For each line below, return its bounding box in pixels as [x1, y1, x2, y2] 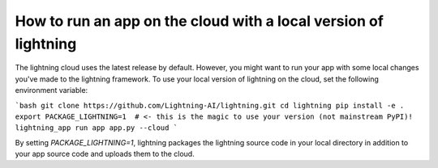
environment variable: [15, 86, 88, 95]
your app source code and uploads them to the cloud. [15, 149, 195, 159]
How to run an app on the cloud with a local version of [15, 12, 384, 30]
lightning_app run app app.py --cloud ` [15, 124, 178, 132]
